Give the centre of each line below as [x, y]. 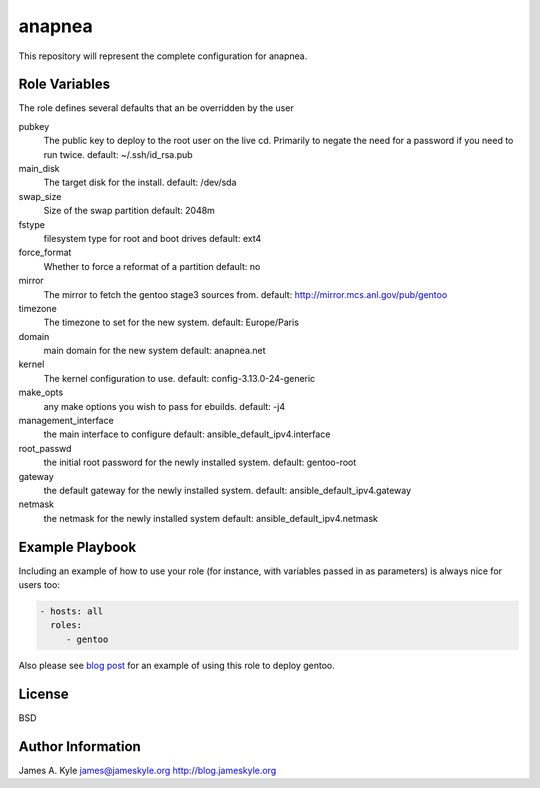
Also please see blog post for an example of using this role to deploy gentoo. [176, 665]
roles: [66, 625]
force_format [45, 252]
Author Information [80, 746]
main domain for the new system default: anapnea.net [154, 351]
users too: [39, 585]
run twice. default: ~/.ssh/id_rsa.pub [118, 154]
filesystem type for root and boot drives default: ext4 [152, 238]
